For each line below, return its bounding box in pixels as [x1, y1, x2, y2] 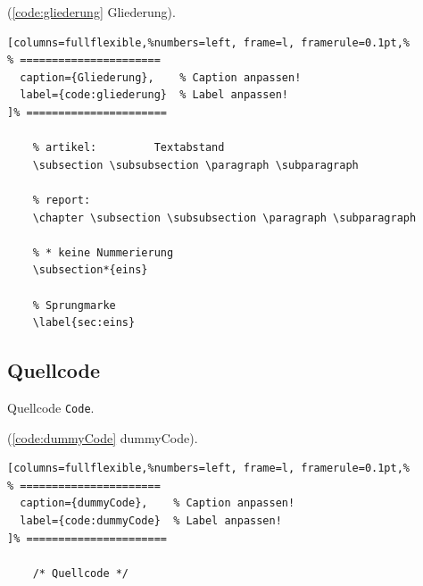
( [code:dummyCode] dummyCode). [7, 428, 198, 447]
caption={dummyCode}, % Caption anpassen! [20, 497, 295, 510]
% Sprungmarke [32, 298, 116, 312]
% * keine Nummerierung [32, 246, 174, 259]
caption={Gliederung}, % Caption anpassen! [20, 71, 302, 84]
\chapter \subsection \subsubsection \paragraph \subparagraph [32, 211, 417, 224]
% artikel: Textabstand [32, 141, 225, 155]
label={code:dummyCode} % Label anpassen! [20, 514, 282, 527]
